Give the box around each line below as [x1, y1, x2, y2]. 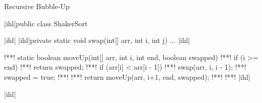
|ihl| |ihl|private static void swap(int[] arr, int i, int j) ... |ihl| [4, 35, 190, 45]
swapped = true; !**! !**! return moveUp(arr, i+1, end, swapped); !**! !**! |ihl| [4, 71, 250, 82]
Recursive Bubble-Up [4, 1, 70, 11]
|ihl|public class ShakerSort [4, 18, 88, 28]
